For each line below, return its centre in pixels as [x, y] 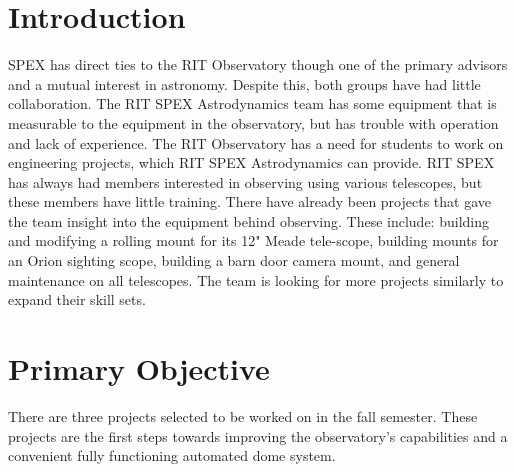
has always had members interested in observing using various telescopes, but [245, 181]
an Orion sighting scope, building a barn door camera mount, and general [234, 260]
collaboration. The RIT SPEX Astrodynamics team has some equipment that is [252, 103]
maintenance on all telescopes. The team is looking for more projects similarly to [256, 279]
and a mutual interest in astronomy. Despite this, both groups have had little [244, 83]
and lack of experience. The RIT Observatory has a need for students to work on [256, 142]
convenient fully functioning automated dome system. [172, 455]
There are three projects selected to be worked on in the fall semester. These [243, 415]
